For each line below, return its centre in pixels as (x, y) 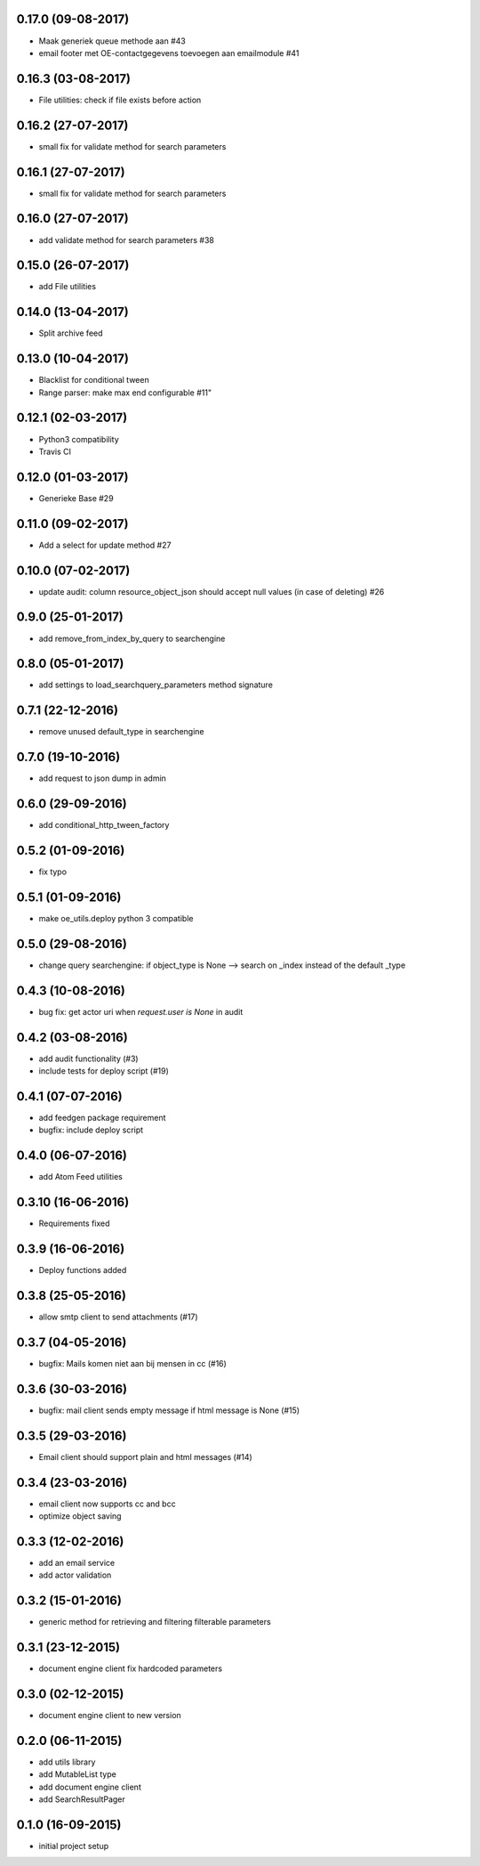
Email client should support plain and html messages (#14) (145, 1456)
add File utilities (68, 287)
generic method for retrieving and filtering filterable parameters (155, 1622)
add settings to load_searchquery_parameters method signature (156, 685)
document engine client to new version (110, 1716)
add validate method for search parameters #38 (127, 239)
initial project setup (74, 1846)
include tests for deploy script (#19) (104, 1071)
